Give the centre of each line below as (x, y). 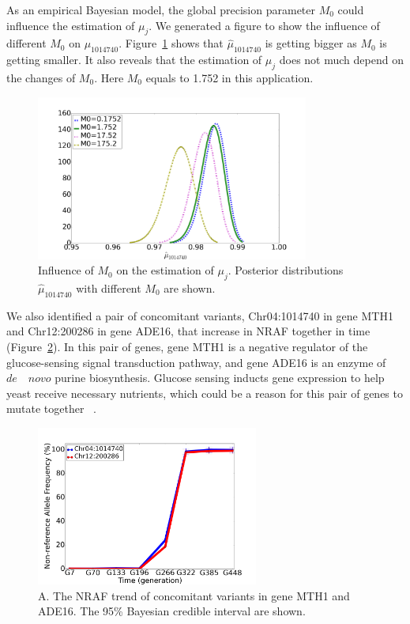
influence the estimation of (71, 25)
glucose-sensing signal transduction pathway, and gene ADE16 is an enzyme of (196, 362)
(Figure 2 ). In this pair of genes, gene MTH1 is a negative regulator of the (187, 346)
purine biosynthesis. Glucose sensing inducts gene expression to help (220, 378)
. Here (109, 77)
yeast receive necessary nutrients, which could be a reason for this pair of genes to (205, 393)
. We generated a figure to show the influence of (264, 25)
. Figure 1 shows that (171, 43)
